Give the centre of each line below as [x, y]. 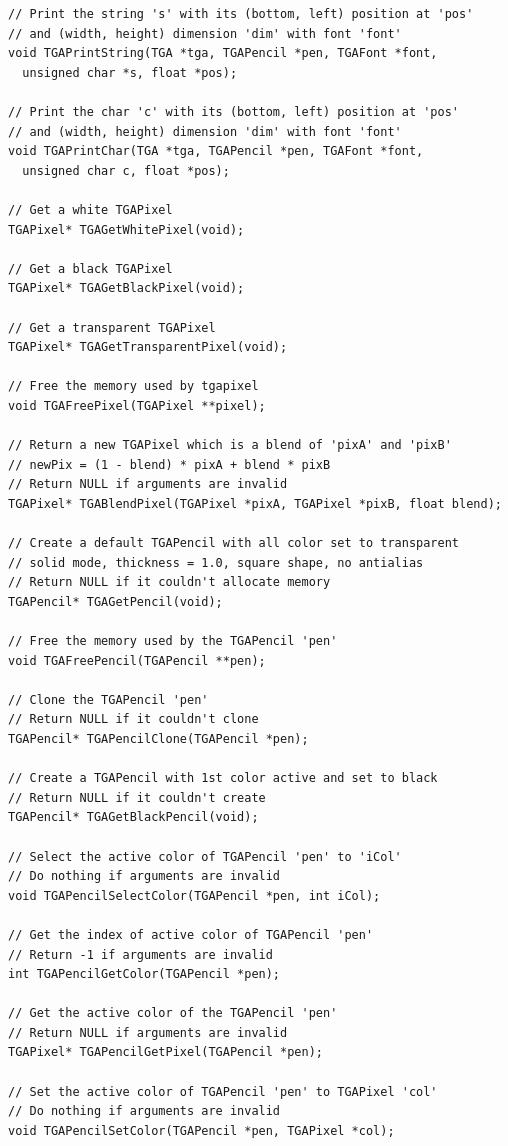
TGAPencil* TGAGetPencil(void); [115, 601]
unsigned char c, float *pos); [126, 170]
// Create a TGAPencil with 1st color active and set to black [223, 778]
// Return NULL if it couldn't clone [133, 719]
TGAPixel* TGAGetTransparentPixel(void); [148, 347]
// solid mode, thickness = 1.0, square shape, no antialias [216, 562]
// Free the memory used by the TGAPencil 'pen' [173, 641]
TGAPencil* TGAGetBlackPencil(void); [133, 817]
